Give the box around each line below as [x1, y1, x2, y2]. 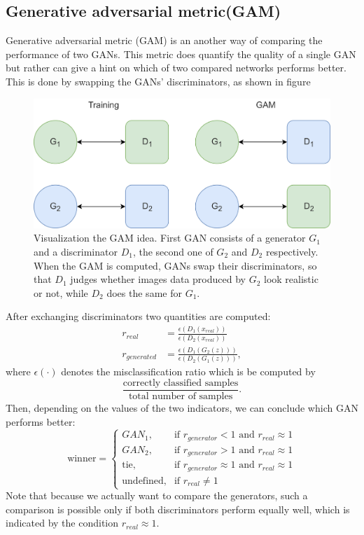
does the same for [106, 285, 182, 300]
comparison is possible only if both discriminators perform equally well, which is [6, 501, 350, 516]
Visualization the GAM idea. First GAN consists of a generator [34, 230, 306, 245]
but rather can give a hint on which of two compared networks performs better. [6, 60, 346, 75]
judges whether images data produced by [70, 272, 246, 286]
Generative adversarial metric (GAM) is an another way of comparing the [6, 33, 323, 48]
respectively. [265, 244, 318, 259]
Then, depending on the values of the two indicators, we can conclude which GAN [6, 400, 358, 415]
